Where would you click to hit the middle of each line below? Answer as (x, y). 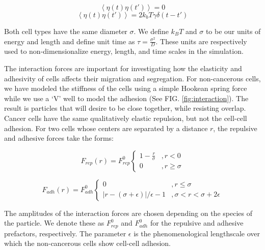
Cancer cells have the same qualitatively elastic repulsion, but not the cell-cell (126, 118)
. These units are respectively (201, 41)
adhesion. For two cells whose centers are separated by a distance (106, 128)
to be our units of (233, 31)
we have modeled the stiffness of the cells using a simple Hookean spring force (126, 88)
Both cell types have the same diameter (66, 31)
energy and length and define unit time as (70, 41)
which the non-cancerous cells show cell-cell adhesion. (87, 243)
